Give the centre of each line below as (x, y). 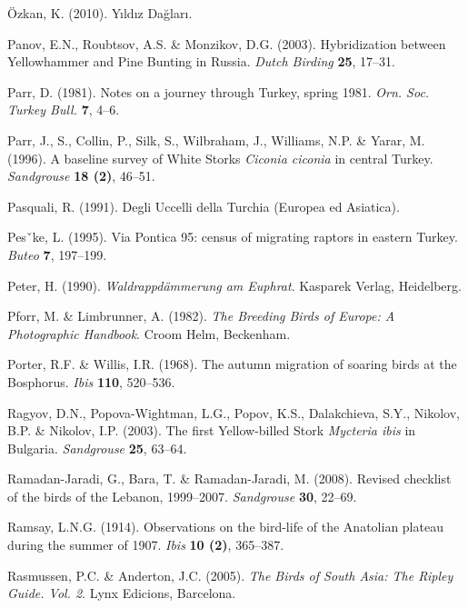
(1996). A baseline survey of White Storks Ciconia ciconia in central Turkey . (220, 158)
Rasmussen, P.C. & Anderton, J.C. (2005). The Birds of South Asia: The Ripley (230, 575)
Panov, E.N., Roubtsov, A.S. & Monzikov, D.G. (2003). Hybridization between (227, 43)
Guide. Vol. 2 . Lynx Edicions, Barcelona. (122, 593)
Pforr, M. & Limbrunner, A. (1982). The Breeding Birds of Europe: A (201, 316)
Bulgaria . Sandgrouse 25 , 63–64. (97, 448)
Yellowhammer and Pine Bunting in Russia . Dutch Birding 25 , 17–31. (201, 61)
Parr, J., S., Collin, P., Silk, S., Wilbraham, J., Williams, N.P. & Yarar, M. (216, 140)
